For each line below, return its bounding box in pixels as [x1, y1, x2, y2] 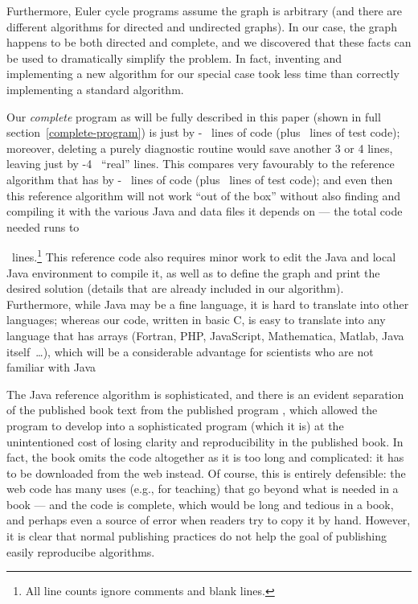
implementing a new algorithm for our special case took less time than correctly [6, 65, 400, 82]
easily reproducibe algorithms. [6, 543, 155, 560]
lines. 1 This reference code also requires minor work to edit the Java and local [11, 246, 396, 265]
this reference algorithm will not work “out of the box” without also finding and [6, 187, 400, 203]
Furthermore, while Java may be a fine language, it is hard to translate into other [6, 295, 409, 312]
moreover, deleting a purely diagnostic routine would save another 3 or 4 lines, [6, 139, 393, 156]
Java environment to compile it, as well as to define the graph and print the [6, 264, 380, 281]
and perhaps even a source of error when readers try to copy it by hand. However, [6, 512, 411, 528]
